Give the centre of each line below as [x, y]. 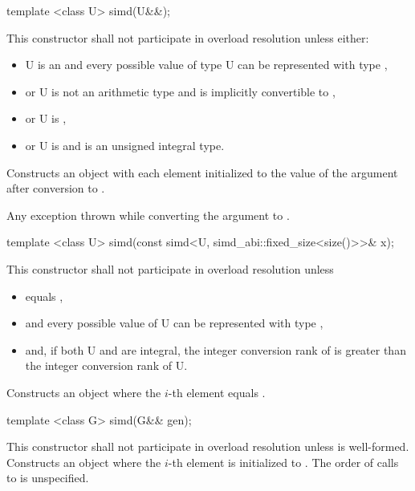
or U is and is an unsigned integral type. [125, 145]
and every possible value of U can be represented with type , [174, 323]
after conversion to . [56, 188]
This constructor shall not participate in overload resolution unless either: [188, 37]
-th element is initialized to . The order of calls [283, 462]
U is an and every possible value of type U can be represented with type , [206, 65]
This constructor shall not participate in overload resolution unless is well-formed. [208, 446]
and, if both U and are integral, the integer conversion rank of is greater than [216, 349]
